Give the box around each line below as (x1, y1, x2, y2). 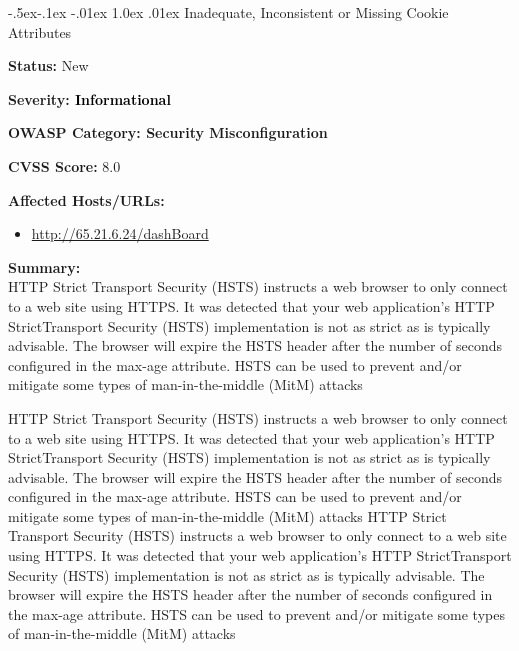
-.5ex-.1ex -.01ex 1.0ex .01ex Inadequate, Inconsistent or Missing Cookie (8, 2, 449, 22)
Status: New (8, 55, 89, 76)
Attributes (8, 21, 72, 42)
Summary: (8, 256, 81, 277)
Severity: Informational (8, 88, 171, 109)
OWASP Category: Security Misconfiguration (8, 122, 328, 143)
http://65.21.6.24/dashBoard (31, 223, 209, 244)
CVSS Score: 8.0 (8, 155, 121, 176)
